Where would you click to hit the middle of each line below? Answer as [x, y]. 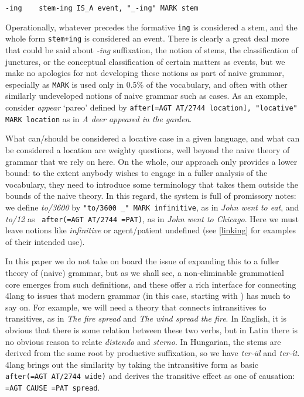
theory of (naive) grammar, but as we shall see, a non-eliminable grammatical [145, 272]
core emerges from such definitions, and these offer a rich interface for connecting [151, 284]
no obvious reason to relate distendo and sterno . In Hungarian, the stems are [143, 341]
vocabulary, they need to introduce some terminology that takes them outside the [152, 184]
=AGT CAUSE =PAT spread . [53, 387]
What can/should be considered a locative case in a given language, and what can [153, 138]
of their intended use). [45, 241]
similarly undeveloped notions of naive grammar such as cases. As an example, [146, 96]
